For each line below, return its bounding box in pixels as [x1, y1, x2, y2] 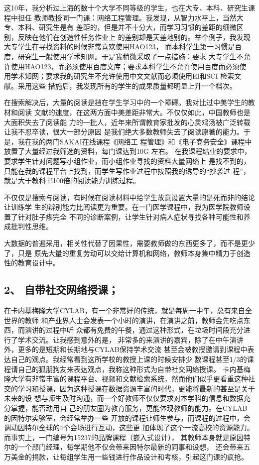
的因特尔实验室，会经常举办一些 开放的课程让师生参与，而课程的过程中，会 [4, 412, 251, 423]
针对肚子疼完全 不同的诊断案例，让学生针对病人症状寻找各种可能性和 [17, 211, 244, 222]
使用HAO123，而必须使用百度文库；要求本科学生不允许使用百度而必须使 [10, 61, 247, 71]
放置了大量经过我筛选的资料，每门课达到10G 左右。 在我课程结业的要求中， [4, 146, 252, 156]
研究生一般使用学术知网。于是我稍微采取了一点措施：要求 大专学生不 [17, 51, 244, 61]
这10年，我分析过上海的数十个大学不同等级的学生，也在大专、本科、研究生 [4, 2, 248, 12]
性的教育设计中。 [4, 257, 60, 268]
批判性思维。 [10, 221, 53, 232]
